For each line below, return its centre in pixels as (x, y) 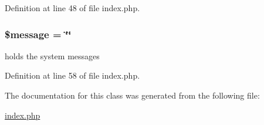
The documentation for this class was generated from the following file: (132, 95)
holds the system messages (52, 55)
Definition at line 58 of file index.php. (72, 75)
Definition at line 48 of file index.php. (72, 8)
